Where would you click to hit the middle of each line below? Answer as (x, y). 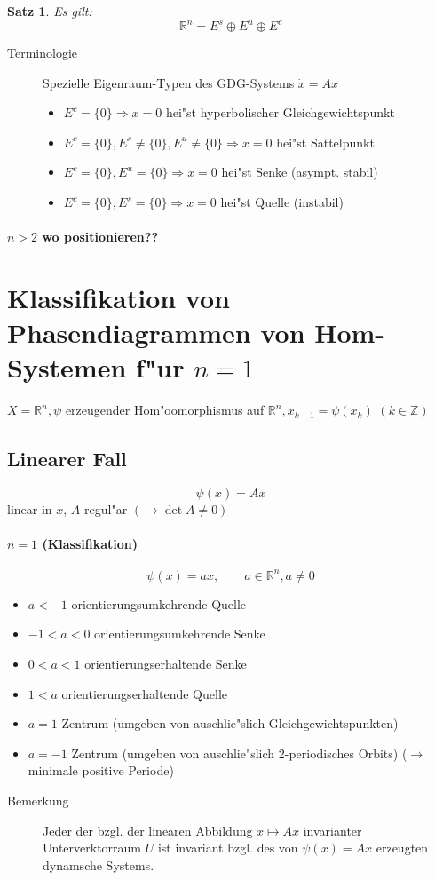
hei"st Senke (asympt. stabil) (300, 172)
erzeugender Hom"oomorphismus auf (165, 410)
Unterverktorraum (92, 848)
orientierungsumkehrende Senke (180, 634)
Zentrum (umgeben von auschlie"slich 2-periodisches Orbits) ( (239, 753)
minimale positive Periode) (101, 770)
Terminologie (42, 53)
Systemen (67, 367)
